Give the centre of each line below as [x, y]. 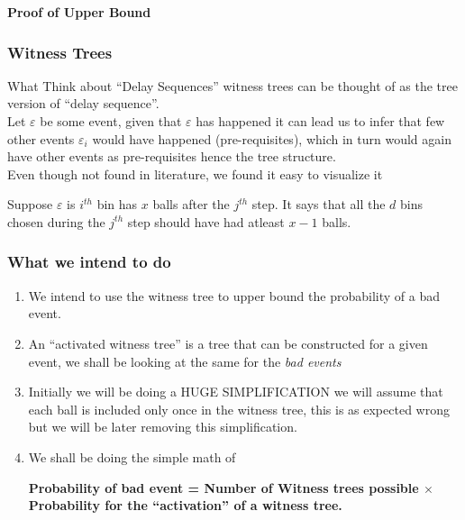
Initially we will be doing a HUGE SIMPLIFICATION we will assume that [236, 392]
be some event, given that [111, 121]
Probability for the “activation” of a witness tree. [185, 505]
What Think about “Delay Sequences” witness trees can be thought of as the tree [232, 85]
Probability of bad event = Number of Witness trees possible [223, 487]
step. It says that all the [319, 204]
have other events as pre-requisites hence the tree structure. [172, 156]
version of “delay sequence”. [83, 103]
